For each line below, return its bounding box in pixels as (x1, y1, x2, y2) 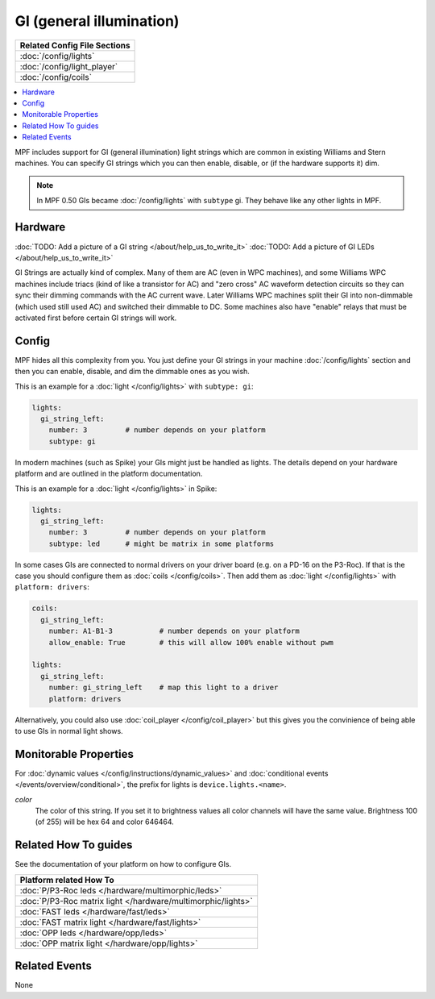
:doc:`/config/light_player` (19, 60, 118, 72)
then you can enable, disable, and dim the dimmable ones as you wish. (14, 367, 250, 377)
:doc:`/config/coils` (19, 71, 93, 82)
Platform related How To (19, 874, 114, 885)
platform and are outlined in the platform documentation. (14, 468, 203, 479)
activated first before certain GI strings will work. (14, 313, 177, 323)
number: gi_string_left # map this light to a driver (48, 683, 279, 693)
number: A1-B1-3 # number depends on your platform (48, 626, 300, 636)
